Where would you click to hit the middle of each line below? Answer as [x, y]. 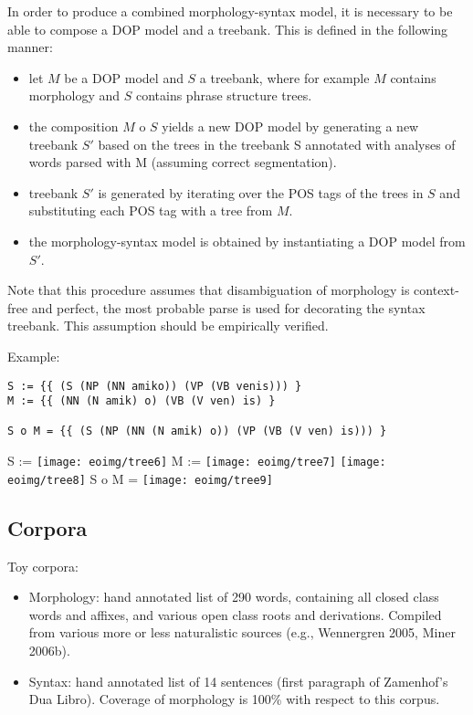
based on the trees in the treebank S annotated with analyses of [277, 144]
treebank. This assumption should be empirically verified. [168, 326]
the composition [74, 126]
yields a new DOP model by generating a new [290, 126]
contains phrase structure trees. [224, 95]
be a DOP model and [124, 77]
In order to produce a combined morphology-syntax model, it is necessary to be [230, 11]
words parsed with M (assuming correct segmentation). [183, 162]
